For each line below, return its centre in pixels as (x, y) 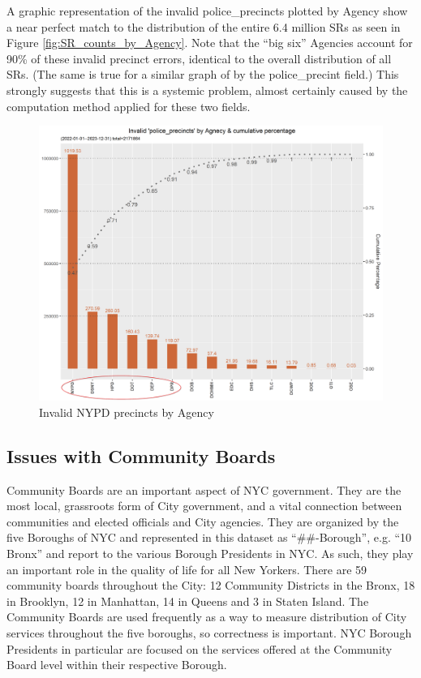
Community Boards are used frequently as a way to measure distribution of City (207, 617)
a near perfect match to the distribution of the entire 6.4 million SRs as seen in (204, 26)
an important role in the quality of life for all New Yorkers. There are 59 (187, 569)
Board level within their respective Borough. (117, 665)
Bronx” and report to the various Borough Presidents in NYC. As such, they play (210, 554)
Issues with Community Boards (141, 455)
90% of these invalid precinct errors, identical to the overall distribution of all (199, 58)
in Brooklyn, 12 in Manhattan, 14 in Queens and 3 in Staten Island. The (188, 601)
